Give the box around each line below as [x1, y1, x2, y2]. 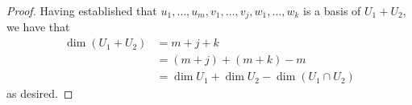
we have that [6, 18, 70, 35]
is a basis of [302, 2, 361, 18]
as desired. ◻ [6, 85, 73, 102]
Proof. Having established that [6, 2, 157, 18]
